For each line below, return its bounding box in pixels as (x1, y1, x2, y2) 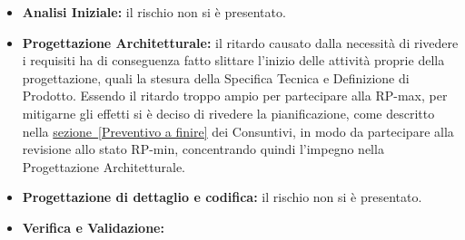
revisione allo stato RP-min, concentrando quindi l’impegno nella (22, 139, 384, 158)
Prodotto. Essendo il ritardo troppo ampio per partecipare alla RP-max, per (22, 86, 448, 105)
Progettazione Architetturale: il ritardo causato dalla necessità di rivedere (22, 33, 459, 52)
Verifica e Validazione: (22, 217, 164, 236)
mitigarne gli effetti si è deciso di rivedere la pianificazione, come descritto (22, 103, 435, 122)
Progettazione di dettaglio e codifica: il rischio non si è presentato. (22, 187, 422, 206)
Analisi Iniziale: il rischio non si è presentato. (22, 3, 286, 21)
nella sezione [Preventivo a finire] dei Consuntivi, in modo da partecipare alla (22, 121, 454, 140)
